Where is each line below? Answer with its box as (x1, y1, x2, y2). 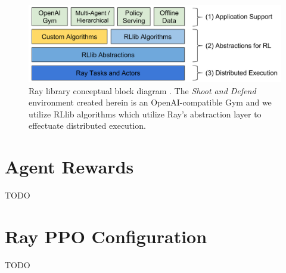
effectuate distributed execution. (29, 119, 146, 132)
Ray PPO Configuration (5, 224, 207, 248)
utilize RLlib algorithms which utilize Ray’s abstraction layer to (29, 107, 262, 120)
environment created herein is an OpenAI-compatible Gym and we (29, 96, 272, 108)
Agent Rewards (5, 154, 134, 179)
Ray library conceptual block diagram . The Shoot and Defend (29, 84, 256, 97)
